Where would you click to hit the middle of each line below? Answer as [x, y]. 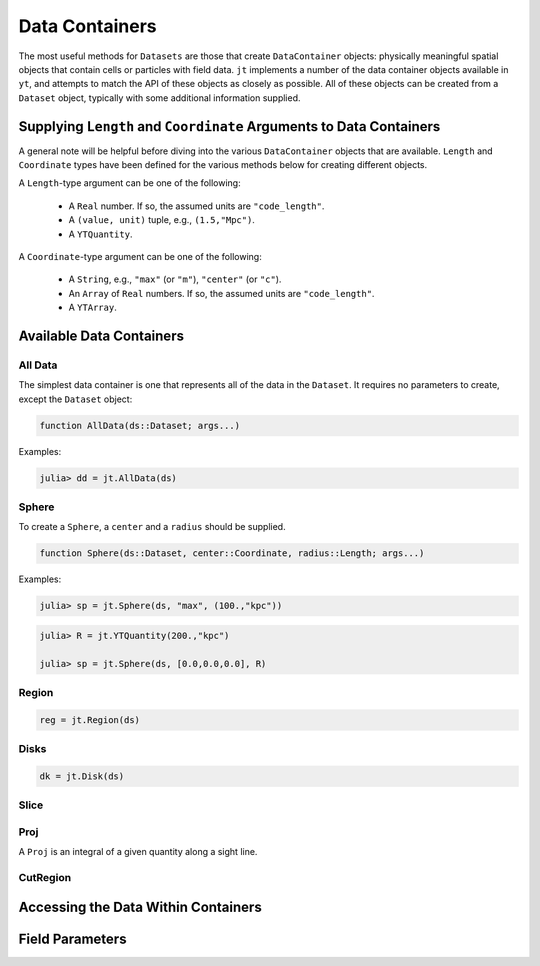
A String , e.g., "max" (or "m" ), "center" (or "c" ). [175, 279]
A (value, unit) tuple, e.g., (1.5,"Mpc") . [161, 220]
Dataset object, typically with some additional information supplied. [159, 97]
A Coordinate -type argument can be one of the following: [140, 256]
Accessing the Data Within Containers [140, 906]
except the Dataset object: [75, 399]
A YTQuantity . [100, 234]
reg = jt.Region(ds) [89, 719]
